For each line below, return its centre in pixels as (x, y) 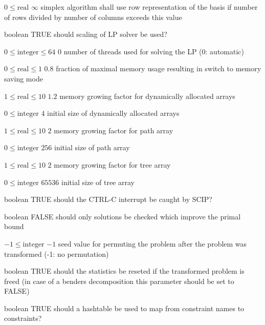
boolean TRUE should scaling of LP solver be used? (86, 34)
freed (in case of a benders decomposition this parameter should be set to (119, 281)
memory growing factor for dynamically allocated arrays (147, 96)
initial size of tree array (98, 182)
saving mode (24, 78)
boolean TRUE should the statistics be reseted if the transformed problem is (124, 271)
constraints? (23, 318)
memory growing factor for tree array (112, 164)
